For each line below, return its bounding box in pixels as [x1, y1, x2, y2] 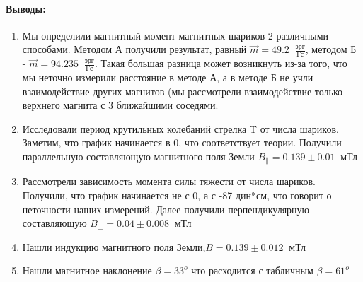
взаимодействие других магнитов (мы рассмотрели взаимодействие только [22, 83, 342, 98]
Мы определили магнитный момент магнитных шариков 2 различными [22, 28, 329, 42]
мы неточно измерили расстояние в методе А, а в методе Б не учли [22, 70, 313, 85]
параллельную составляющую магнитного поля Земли [22, 149, 255, 164]
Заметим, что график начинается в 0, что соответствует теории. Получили [22, 135, 342, 150]
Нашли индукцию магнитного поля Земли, [22, 239, 206, 254]
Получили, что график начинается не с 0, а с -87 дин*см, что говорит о [22, 188, 332, 203]
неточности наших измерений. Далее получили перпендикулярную [22, 201, 310, 216]
